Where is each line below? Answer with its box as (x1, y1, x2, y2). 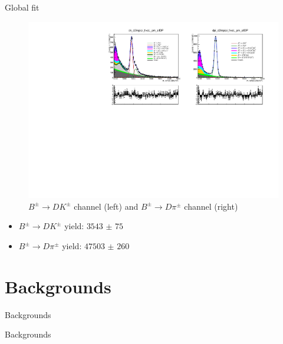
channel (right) (184, 200, 238, 212)
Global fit (5, 1, 40, 13)
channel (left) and (74, 200, 139, 212)
